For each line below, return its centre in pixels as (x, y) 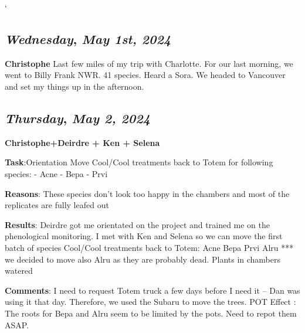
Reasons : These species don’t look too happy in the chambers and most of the (147, 193)
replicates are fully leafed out (57, 205)
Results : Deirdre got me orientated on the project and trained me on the (138, 224)
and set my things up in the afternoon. (74, 86)
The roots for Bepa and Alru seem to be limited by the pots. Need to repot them (151, 313)
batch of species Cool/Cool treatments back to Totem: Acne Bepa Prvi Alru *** (149, 247)
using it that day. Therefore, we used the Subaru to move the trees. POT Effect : (150, 302)
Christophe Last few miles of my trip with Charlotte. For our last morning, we (149, 63)
